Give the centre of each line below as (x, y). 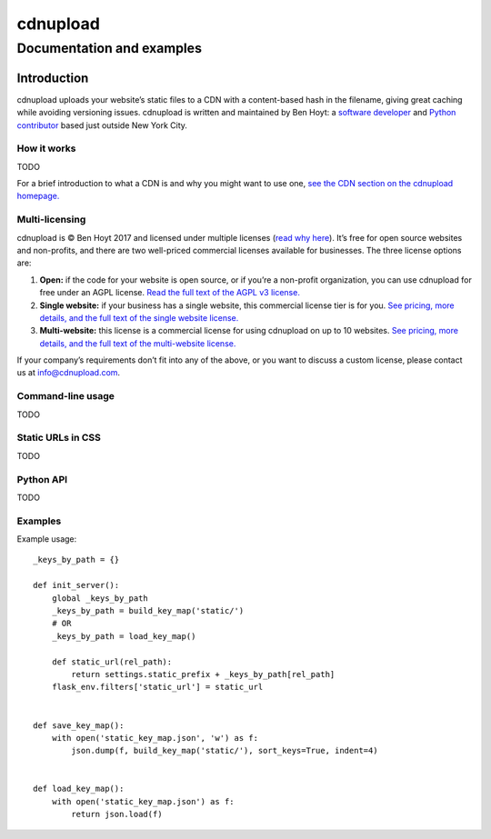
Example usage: (47, 539)
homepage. (38, 196)
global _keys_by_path (100, 598)
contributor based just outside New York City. (102, 125)
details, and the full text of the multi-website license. (138, 343)
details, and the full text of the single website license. (139, 317)
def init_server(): (76, 585)
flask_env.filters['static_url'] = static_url (157, 687)
